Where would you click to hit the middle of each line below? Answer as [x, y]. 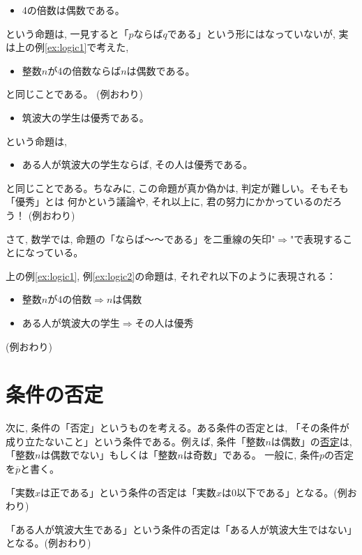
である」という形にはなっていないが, [251, 33]
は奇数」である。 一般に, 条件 [251, 455]
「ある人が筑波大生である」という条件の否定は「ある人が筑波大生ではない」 [181, 529]
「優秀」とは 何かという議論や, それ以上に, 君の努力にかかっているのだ [169, 201]
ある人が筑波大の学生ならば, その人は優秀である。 [137, 164]
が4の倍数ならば [84, 70]
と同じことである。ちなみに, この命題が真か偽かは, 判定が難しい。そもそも [177, 187]
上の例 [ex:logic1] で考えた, [72, 47]
